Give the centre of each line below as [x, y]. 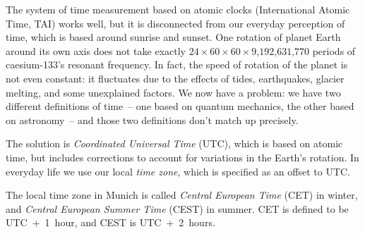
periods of [334, 50]
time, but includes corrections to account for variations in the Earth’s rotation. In [182, 157]
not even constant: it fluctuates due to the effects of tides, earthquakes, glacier [175, 78]
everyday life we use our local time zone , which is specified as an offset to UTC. [178, 171]
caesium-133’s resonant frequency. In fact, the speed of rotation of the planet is [177, 64]
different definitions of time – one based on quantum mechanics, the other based [180, 106]
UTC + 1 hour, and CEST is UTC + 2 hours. [110, 222]
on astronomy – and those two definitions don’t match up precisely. [152, 119]
